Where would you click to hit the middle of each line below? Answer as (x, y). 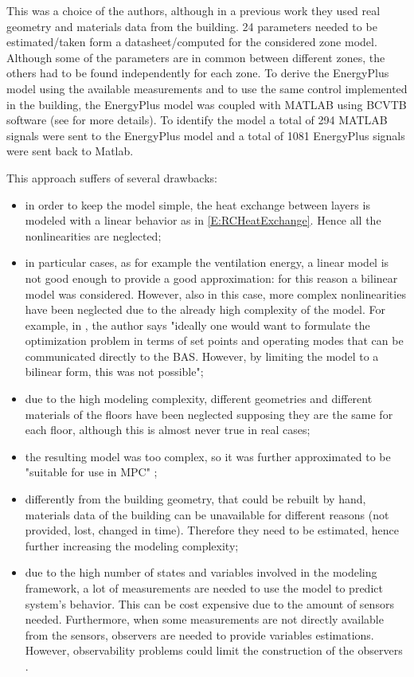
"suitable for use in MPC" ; (91, 472)
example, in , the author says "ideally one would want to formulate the (197, 325)
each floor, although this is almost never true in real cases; (168, 430)
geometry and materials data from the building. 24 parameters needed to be (192, 26)
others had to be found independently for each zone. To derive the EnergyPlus (198, 73)
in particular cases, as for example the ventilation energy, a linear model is (207, 262)
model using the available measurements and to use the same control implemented (207, 88)
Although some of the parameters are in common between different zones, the (196, 57)
